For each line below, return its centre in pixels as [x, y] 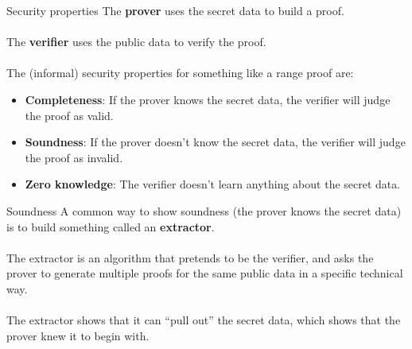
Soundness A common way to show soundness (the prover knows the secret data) [204, 210]
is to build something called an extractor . [111, 226]
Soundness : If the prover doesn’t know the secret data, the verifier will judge [215, 142]
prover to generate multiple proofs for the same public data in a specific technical [205, 273]
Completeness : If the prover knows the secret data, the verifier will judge [208, 99]
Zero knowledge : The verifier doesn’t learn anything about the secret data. [213, 184]
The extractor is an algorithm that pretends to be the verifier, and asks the [190, 257]
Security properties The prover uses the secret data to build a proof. [175, 10]
